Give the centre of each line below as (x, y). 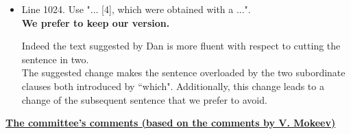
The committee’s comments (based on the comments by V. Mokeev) (171, 123)
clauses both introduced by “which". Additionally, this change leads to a (173, 86)
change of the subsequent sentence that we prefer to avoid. (144, 99)
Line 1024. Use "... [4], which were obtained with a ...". (136, 9)
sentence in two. (55, 59)
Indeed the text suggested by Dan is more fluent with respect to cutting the (181, 46)
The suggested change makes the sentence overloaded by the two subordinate (183, 72)
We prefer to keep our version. (96, 22)
